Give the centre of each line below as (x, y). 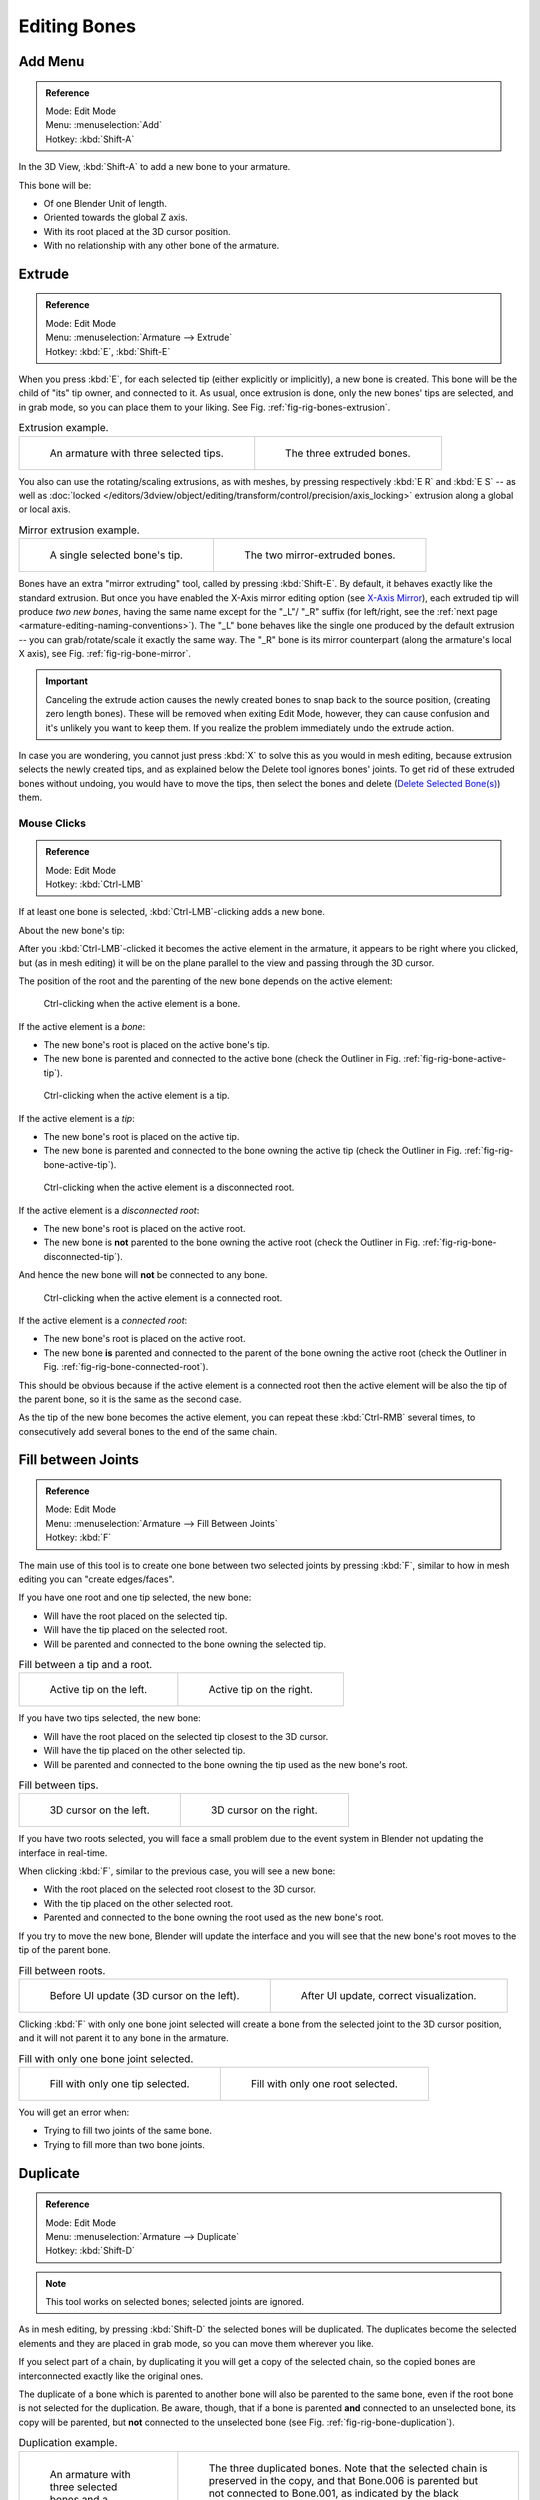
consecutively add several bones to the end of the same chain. (148, 1431)
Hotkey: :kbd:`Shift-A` (90, 139)
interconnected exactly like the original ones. (111, 2376)
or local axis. (45, 509)
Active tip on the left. (98, 1690)
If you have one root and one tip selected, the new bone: (135, 1597)
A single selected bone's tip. (116, 555)
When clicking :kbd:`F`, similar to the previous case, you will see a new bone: (177, 1871)
